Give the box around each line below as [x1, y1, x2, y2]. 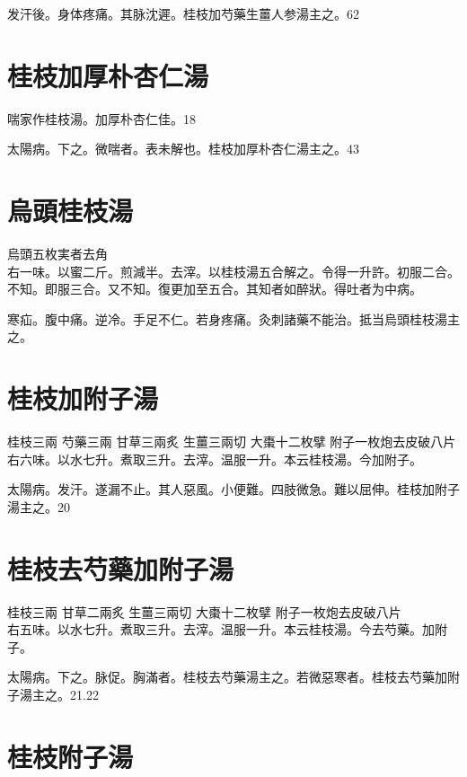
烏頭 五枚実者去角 [7, 244, 108, 263]
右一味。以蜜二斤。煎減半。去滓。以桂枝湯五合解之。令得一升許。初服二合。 [7, 261, 460, 280]
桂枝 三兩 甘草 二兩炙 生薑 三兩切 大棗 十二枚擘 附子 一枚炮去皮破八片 [7, 602, 401, 621]
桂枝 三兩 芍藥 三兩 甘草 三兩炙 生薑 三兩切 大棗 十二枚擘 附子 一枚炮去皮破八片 [7, 432, 456, 451]
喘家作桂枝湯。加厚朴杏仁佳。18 [7, 109, 196, 128]
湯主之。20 [7, 497, 70, 516]
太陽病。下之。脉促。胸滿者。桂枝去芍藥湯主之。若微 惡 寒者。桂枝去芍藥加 [7, 667, 447, 686]
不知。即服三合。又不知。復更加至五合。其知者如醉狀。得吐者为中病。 [7, 279, 422, 298]
